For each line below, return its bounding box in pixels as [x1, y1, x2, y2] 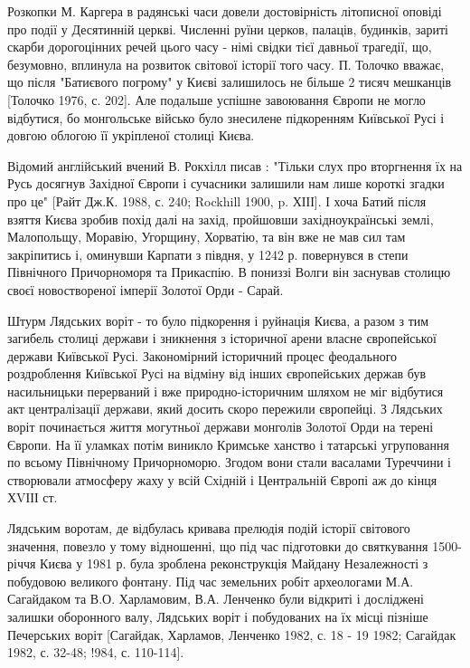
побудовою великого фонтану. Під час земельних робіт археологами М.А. [7, 571, 414, 590]
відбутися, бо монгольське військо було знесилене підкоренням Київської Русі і [7, 108, 445, 127]
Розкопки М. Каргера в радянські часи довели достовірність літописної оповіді [7, 2, 442, 20]
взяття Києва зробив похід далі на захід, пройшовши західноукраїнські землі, [7, 209, 434, 228]
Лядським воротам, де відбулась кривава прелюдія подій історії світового [7, 519, 410, 538]
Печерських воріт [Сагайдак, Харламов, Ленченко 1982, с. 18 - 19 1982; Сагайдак [7, 625, 456, 644]
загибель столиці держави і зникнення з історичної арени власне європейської [7, 329, 437, 348]
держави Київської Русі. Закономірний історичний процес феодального [7, 346, 398, 365]
